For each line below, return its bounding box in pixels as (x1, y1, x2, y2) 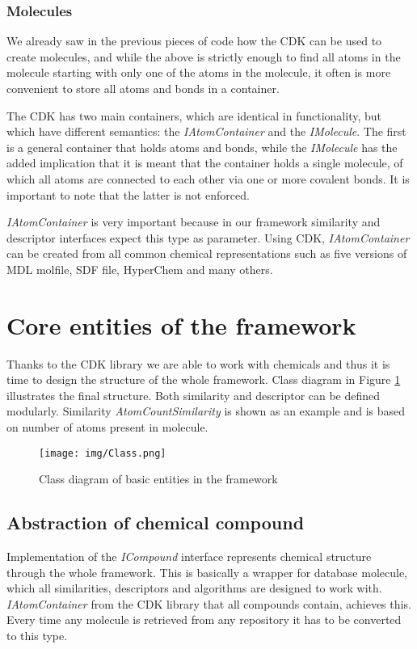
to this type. (6, 627, 68, 644)
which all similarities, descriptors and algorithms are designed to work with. (6, 579, 382, 596)
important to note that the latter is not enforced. (6, 186, 250, 203)
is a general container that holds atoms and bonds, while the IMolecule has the (6, 138, 398, 155)
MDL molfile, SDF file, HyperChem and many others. (6, 260, 273, 277)
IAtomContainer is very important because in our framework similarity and (6, 213, 381, 230)
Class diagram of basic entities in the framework (39, 470, 278, 487)
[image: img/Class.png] (39, 447, 166, 459)
